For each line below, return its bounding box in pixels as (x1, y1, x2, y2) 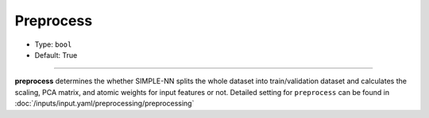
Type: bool (34, 40, 72, 49)
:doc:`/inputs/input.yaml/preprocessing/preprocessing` (14, 99, 195, 108)
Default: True (34, 50, 78, 59)
